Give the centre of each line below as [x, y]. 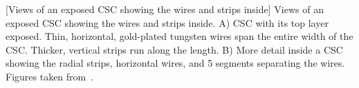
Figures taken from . [50, 76]
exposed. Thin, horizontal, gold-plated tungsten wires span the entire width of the [179, 36]
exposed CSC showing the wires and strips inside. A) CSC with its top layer [167, 22]
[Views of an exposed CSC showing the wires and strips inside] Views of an [165, 9]
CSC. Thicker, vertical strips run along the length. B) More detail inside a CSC [174, 49]
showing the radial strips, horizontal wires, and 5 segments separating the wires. [175, 63]
